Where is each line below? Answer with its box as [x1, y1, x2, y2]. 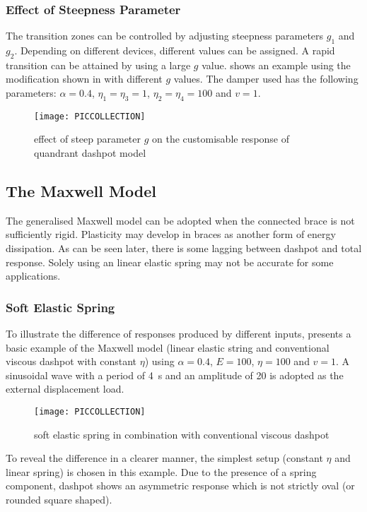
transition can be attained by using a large [6, 57, 191, 72]
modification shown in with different [6, 71, 163, 86]
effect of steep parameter [34, 131, 141, 146]
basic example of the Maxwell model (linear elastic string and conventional [6, 340, 330, 355]
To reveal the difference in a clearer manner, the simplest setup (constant [6, 451, 323, 465]
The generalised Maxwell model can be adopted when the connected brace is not [6, 213, 355, 227]
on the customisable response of [152, 131, 290, 146]
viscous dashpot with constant [6, 354, 137, 369]
